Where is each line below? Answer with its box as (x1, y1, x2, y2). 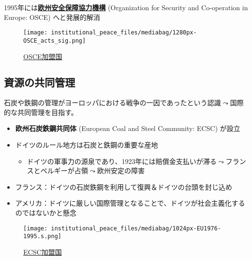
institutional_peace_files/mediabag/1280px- (51, 29, 197, 36)
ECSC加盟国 (23, 246, 62, 257)
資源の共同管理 (4, 75, 75, 90)
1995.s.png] (23, 233, 62, 240)
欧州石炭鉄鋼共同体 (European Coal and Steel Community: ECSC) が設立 (15, 123, 240, 133)
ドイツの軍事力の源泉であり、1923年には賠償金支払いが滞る (27, 156, 217, 166)
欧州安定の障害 (97, 165, 145, 176)
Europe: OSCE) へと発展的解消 (4, 12, 100, 22)
